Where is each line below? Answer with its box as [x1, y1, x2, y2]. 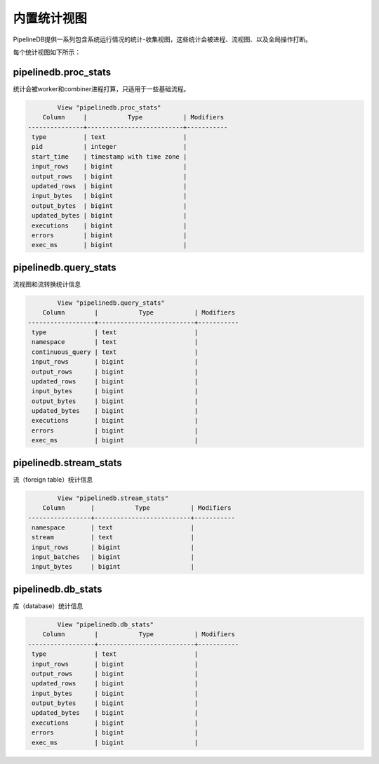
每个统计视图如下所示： [13, 48, 81, 56]
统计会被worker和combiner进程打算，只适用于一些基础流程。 [13, 84, 190, 93]
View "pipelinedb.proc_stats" [57, 103, 161, 112]
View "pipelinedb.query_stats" [57, 298, 165, 307]
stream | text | [32, 534, 194, 541]
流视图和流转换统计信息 [13, 279, 81, 288]
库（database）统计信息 [13, 601, 84, 610]
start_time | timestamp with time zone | [32, 152, 187, 161]
